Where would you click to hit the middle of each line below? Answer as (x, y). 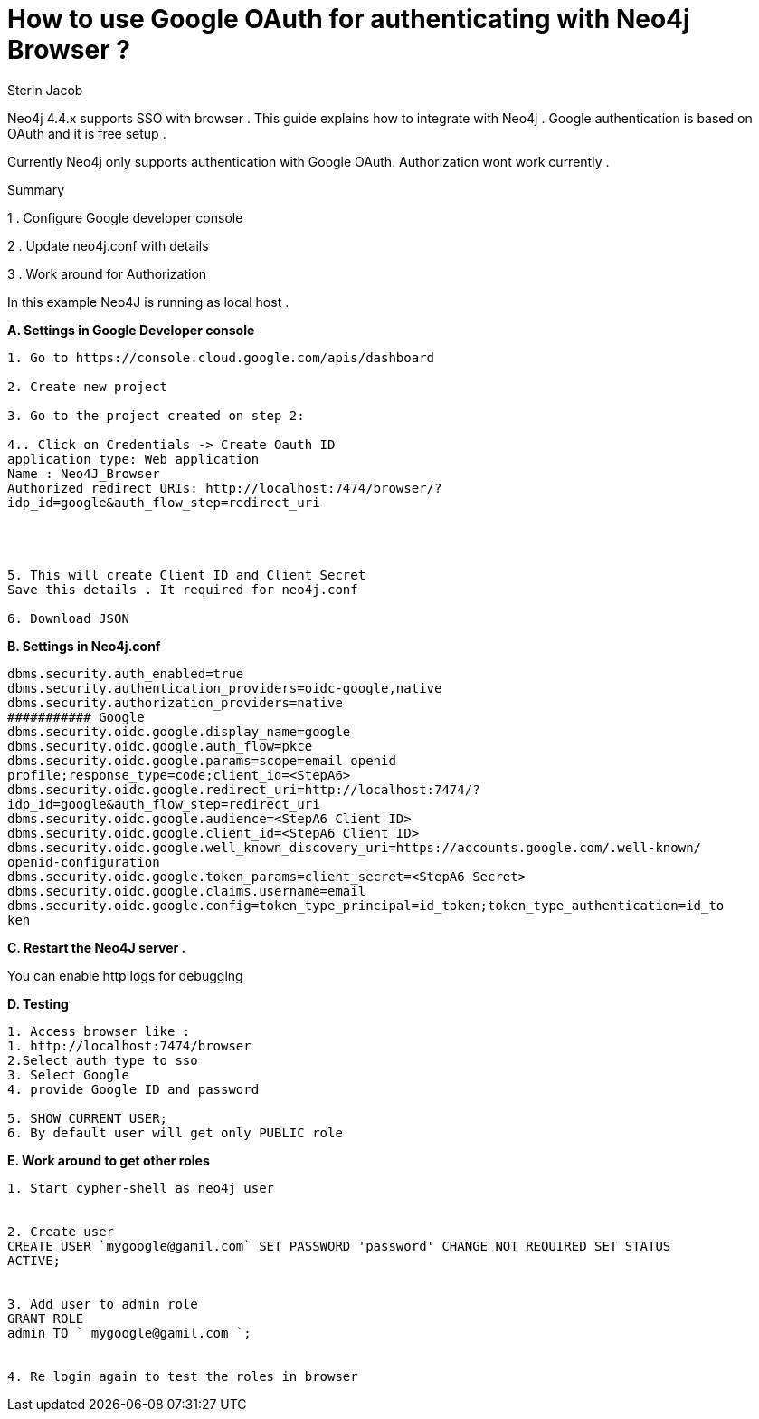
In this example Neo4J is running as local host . (148, 302)
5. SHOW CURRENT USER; (88, 1118)
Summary (36, 189)
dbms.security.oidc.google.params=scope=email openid (202, 760)
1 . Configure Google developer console (125, 217)
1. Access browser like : (99, 1031)
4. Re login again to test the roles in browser (183, 1376)
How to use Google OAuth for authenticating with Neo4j (349, 19)
